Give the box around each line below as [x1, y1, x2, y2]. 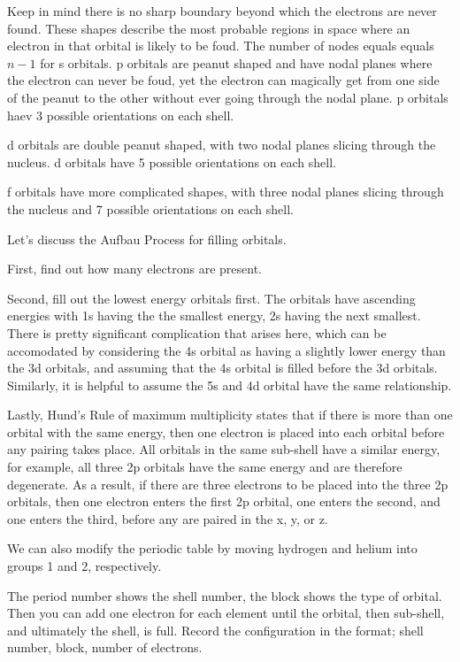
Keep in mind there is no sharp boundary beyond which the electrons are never [7, 2, 437, 19]
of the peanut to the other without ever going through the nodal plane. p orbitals [7, 88, 448, 106]
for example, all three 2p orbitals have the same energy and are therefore [7, 458, 402, 476]
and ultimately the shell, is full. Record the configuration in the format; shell [7, 620, 424, 639]
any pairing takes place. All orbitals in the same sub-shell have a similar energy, [7, 440, 441, 458]
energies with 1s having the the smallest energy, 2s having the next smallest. [7, 306, 421, 325]
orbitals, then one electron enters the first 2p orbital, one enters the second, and [7, 492, 441, 511]
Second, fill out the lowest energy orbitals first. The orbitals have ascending [7, 289, 416, 307]
